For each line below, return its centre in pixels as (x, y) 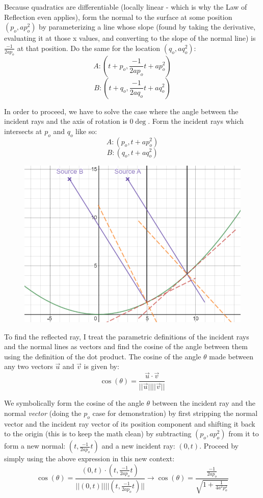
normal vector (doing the (43, 413)
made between (231, 356)
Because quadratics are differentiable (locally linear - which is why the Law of (126, 7)
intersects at (23, 131)
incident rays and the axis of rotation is (66, 121)
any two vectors (29, 366)
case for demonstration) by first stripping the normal (175, 413)
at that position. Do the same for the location (89, 48)
